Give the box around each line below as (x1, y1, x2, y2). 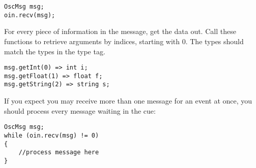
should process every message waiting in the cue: (4, 105, 156, 116)
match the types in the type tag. (4, 46, 105, 56)
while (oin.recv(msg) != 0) (4, 131, 99, 139)
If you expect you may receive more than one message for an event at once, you (4, 95, 252, 106)
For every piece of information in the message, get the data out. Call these (4, 26, 236, 37)
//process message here (18, 149, 99, 156)
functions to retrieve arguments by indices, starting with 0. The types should (4, 36, 244, 46)
